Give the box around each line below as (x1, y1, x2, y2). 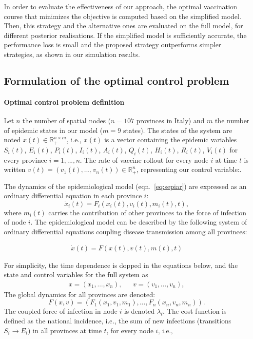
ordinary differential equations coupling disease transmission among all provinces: (4, 226, 247, 236)
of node (4, 217, 26, 227)
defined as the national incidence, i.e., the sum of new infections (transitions (4, 316, 232, 326)
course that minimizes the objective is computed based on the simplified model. (4, 11, 241, 21)
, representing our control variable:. (136, 164, 242, 174)
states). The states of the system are (123, 125, 232, 135)
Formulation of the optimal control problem (4, 73, 230, 88)
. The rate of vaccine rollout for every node (80, 154, 209, 165)
